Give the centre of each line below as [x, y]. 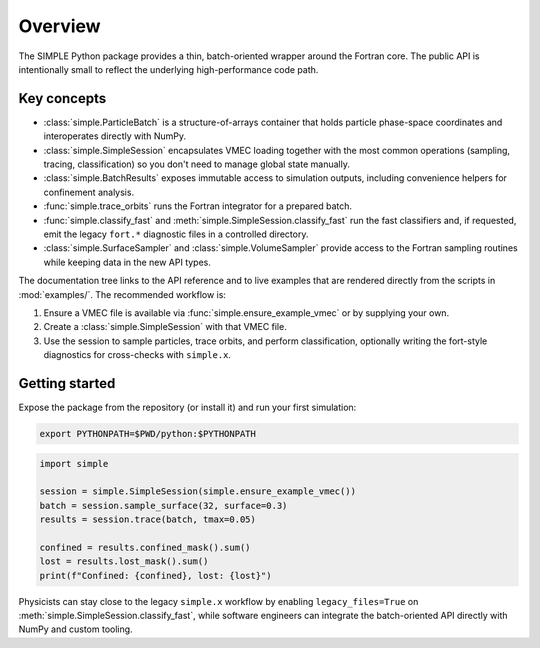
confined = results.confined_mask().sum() [145, 547]
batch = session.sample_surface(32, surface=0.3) [163, 505]
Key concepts [62, 98]
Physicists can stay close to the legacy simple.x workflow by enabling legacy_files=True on [218, 601]
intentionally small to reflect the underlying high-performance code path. [168, 69]
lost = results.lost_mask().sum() [124, 561]
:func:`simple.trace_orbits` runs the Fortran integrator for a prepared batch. [198, 206]
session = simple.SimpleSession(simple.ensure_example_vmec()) [198, 491]
